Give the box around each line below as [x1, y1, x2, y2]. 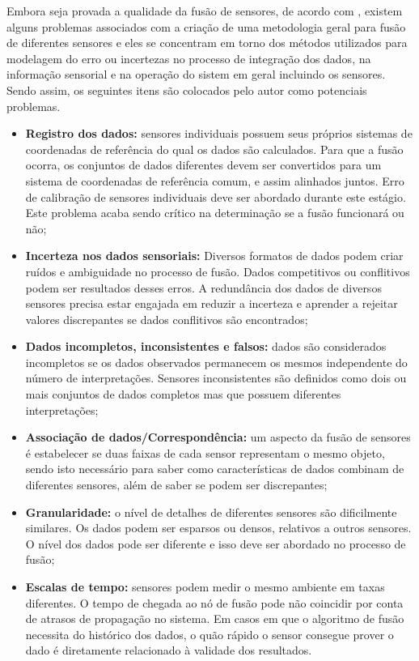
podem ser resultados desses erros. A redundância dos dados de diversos [25, 279, 382, 296]
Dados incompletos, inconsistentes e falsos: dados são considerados [25, 338, 387, 355]
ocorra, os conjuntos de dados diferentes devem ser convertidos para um [25, 156, 382, 173]
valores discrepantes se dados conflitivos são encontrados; [25, 310, 308, 327]
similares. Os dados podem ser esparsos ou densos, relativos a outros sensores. [25, 519, 412, 536]
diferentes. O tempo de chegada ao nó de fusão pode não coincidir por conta [25, 594, 404, 611]
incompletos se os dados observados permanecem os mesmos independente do [25, 353, 408, 370]
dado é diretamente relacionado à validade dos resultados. [25, 642, 312, 659]
